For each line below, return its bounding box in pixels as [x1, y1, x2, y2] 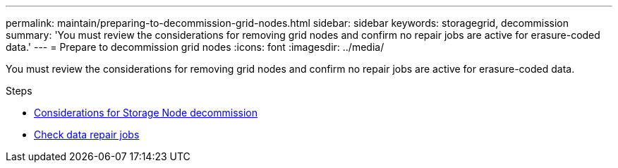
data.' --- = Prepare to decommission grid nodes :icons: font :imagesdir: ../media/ [6, 41, 384, 53]
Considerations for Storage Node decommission [34, 107, 258, 119]
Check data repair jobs [34, 128, 140, 140]
